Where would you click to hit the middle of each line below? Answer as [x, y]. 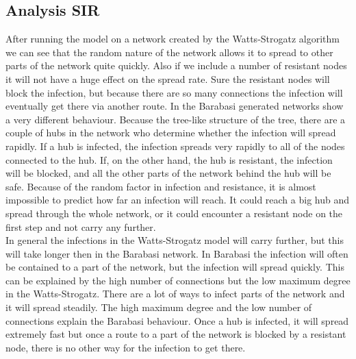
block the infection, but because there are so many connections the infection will [174, 92]
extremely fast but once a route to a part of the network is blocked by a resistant [176, 334]
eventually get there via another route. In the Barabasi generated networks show [175, 106]
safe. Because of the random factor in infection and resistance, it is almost [161, 186]
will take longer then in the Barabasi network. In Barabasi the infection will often [177, 253]
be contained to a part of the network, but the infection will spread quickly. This [175, 267]
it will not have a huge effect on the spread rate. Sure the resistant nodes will [168, 78]
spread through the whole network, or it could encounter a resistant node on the [174, 213]
